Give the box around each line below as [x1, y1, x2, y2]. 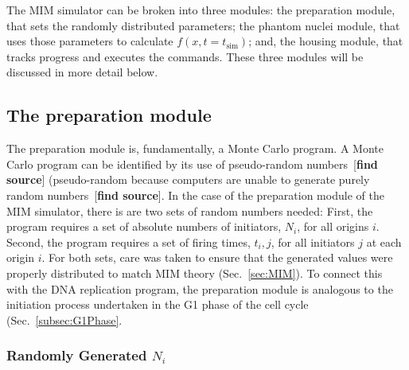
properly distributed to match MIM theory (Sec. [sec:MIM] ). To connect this [6, 264, 383, 281]
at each [366, 233, 402, 250]
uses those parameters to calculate [6, 33, 173, 49]
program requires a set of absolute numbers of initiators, [6, 218, 282, 235]
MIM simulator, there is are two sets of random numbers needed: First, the [6, 202, 373, 219]
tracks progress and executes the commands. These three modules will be [6, 48, 364, 64]
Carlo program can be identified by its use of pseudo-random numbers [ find [6, 155, 378, 172]
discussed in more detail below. [6, 64, 158, 80]
